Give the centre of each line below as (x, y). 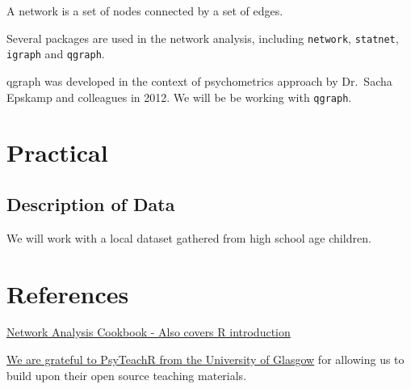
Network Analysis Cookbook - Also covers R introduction (149, 332)
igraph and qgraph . (56, 54)
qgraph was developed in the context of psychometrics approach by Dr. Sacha (199, 80)
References (68, 293)
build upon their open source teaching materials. (127, 375)
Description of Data (91, 203)
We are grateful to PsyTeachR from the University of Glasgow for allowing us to (205, 359)
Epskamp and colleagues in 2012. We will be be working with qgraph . (179, 97)
